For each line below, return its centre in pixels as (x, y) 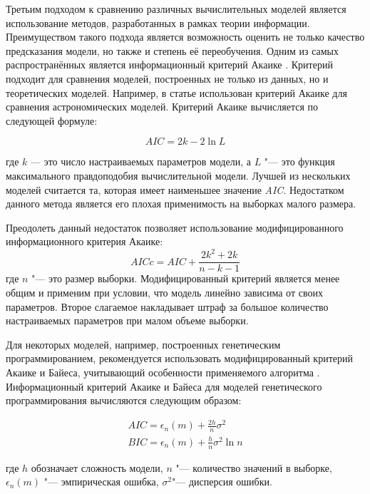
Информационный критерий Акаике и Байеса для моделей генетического (164, 386)
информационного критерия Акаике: (84, 241)
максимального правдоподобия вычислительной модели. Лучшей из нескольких (178, 175)
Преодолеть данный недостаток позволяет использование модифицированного (175, 227)
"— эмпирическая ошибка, (101, 482)
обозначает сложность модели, (97, 467)
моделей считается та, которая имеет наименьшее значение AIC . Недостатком (175, 189)
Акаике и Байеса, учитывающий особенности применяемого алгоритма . (163, 372)
